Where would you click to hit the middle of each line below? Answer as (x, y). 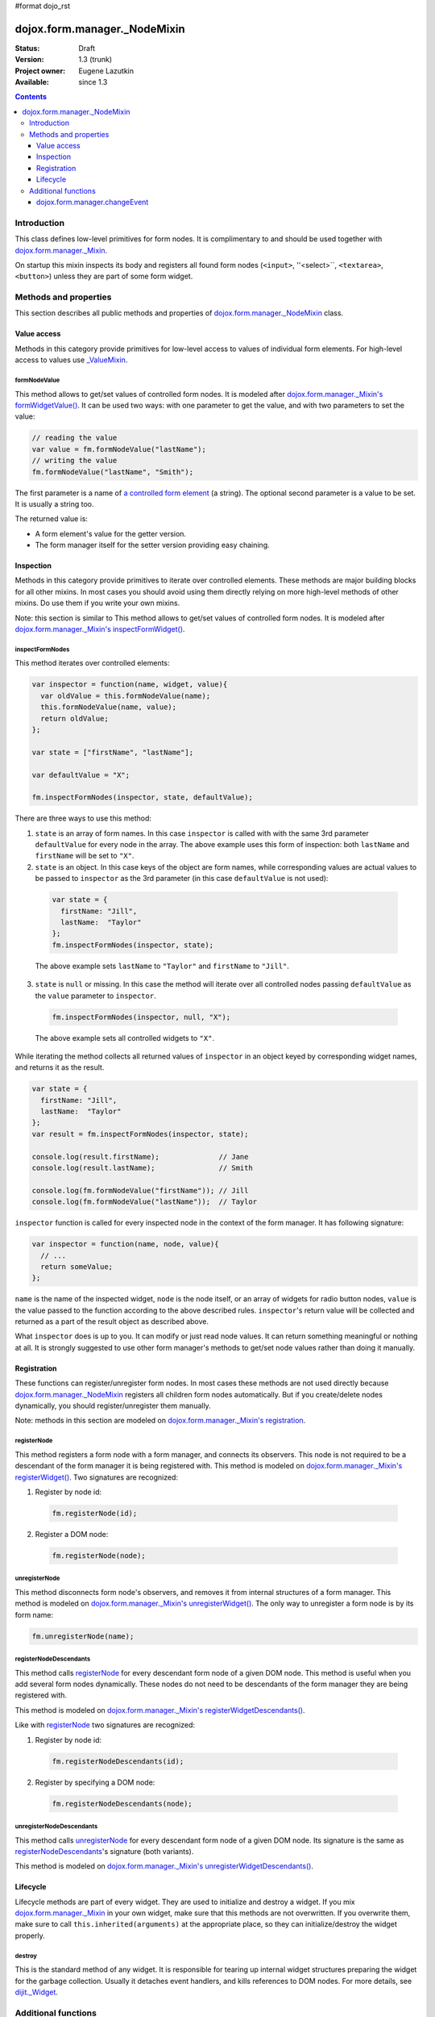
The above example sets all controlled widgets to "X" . (125, 1038)
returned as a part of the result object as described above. (112, 1322)
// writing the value (75, 461)
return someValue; (77, 1266)
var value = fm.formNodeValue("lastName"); (119, 449)
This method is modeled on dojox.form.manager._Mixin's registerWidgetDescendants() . (160, 1710)
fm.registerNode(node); (99, 1556)
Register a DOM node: (72, 1534)
